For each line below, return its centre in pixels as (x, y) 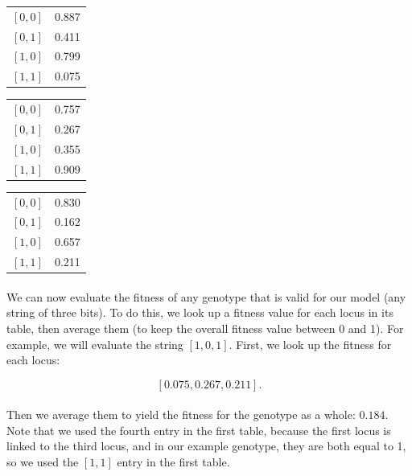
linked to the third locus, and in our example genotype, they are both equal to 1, (206, 446)
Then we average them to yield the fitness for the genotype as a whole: (181, 414)
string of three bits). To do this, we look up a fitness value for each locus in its (200, 312)
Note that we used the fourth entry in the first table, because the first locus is (199, 430)
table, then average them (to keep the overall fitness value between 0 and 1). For (205, 328)
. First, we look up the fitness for (310, 344)
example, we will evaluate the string (95, 344)
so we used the (43, 462)
